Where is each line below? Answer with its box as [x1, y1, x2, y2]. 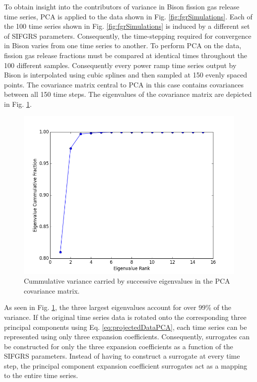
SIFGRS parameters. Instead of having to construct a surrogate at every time [4, 351, 240, 361]
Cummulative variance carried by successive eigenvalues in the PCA [24, 276, 230, 286]
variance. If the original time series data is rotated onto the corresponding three [4, 311, 247, 322]
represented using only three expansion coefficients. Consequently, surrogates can [4, 331, 250, 342]
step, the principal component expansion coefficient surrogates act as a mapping [4, 360, 248, 371]
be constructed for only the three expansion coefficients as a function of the [4, 341, 233, 351]
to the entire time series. [4, 370, 78, 381]
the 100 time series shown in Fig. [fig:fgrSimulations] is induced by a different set [4, 21, 250, 31]
